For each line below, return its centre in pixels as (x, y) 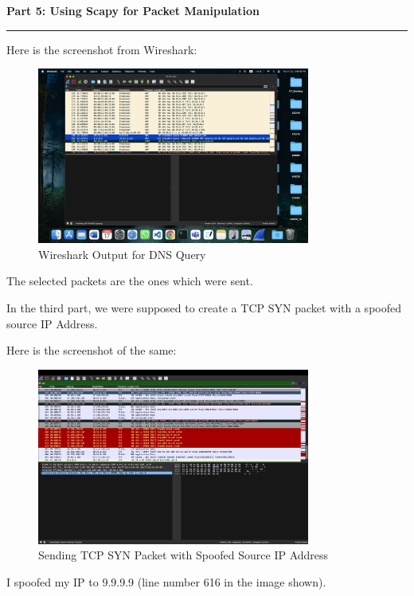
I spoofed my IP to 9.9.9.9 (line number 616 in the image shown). (166, 581)
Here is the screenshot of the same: (92, 350)
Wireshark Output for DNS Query (122, 254)
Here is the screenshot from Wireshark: (102, 49)
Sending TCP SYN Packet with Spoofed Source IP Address (184, 555)
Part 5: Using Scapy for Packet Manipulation (133, 10)
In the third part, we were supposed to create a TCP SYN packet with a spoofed (204, 307)
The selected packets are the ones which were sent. (130, 281)
